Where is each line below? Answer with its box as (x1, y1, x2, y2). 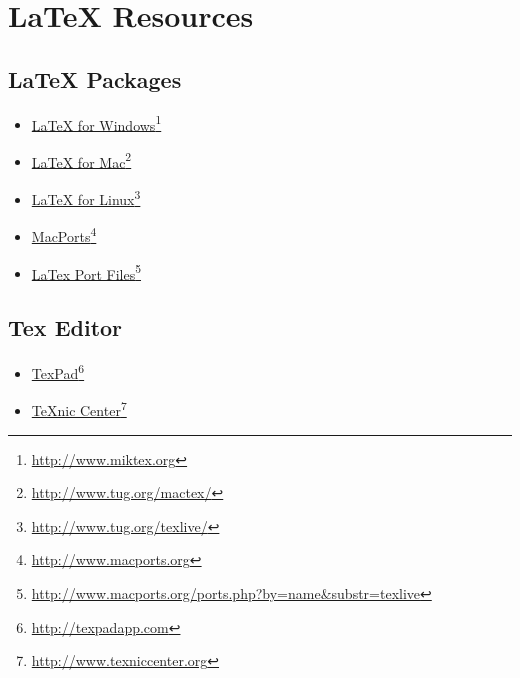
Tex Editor (8, 312, 123, 343)
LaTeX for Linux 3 (31, 186, 141, 209)
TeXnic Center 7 (31, 397, 127, 420)
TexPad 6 (31, 360, 85, 383)
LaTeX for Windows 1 (31, 111, 162, 135)
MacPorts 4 (31, 223, 97, 246)
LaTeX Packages (8, 63, 182, 94)
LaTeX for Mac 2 (31, 148, 132, 172)
